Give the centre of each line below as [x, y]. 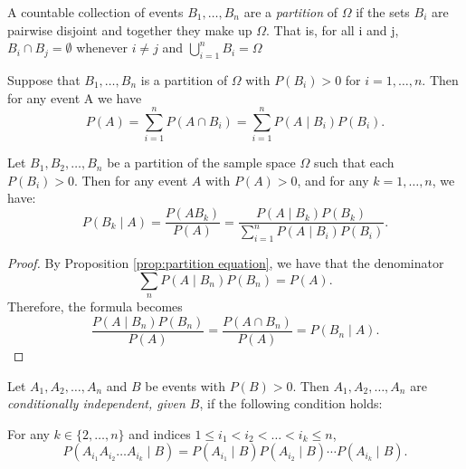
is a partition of [184, 79]
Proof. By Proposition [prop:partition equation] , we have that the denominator [226, 263]
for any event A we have [75, 97]
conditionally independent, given [96, 403]
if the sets [383, 12]
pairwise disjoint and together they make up [130, 29]
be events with [185, 385]
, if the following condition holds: [291, 403]
